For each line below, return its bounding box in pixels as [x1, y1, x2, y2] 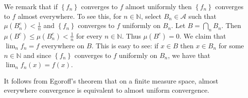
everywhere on [41, 40, 85, 50]
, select [141, 11, 162, 21]
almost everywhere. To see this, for [18, 11, 122, 21]
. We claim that [179, 30, 226, 41]
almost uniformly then [125, 1, 192, 11]
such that [188, 11, 217, 21]
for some [218, 40, 244, 50]
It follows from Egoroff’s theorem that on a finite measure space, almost [4, 75, 218, 85]
